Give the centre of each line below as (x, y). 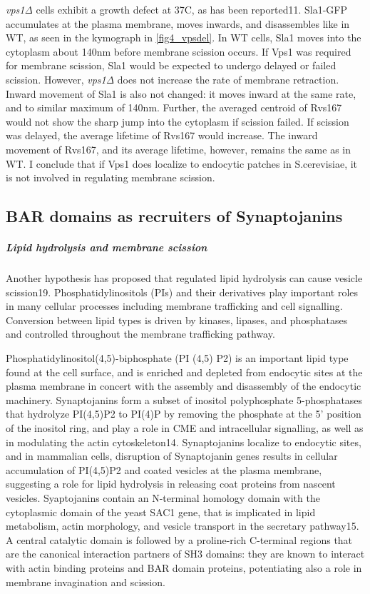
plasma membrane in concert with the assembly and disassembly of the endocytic (184, 386)
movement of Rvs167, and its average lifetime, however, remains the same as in (178, 149)
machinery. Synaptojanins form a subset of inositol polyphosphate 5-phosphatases (184, 399)
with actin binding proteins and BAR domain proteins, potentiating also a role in (184, 567)
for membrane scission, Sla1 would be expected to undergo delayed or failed (171, 65)
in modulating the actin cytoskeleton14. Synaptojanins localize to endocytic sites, (184, 442)
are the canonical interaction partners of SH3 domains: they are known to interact (185, 554)
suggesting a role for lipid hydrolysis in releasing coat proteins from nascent (171, 484)
